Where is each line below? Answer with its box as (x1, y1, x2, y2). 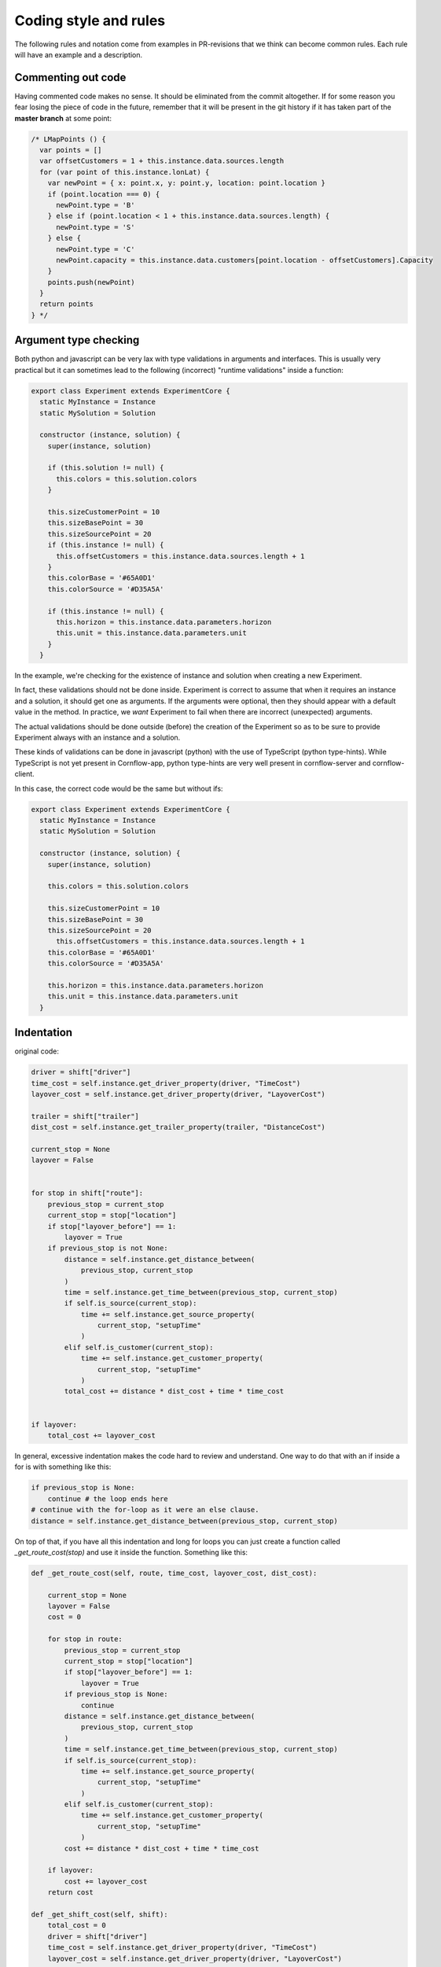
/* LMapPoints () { (31, 135, 106, 143)
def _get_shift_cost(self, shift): (31, 1910, 168, 1919)
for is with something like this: (14, 1462, 112, 1471)
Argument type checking (14, 334, 140, 347)
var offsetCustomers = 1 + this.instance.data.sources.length (39, 157, 285, 165)
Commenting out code (14, 71, 127, 84)
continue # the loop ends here (47, 1494, 168, 1503)
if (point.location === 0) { (47, 190, 160, 198)
